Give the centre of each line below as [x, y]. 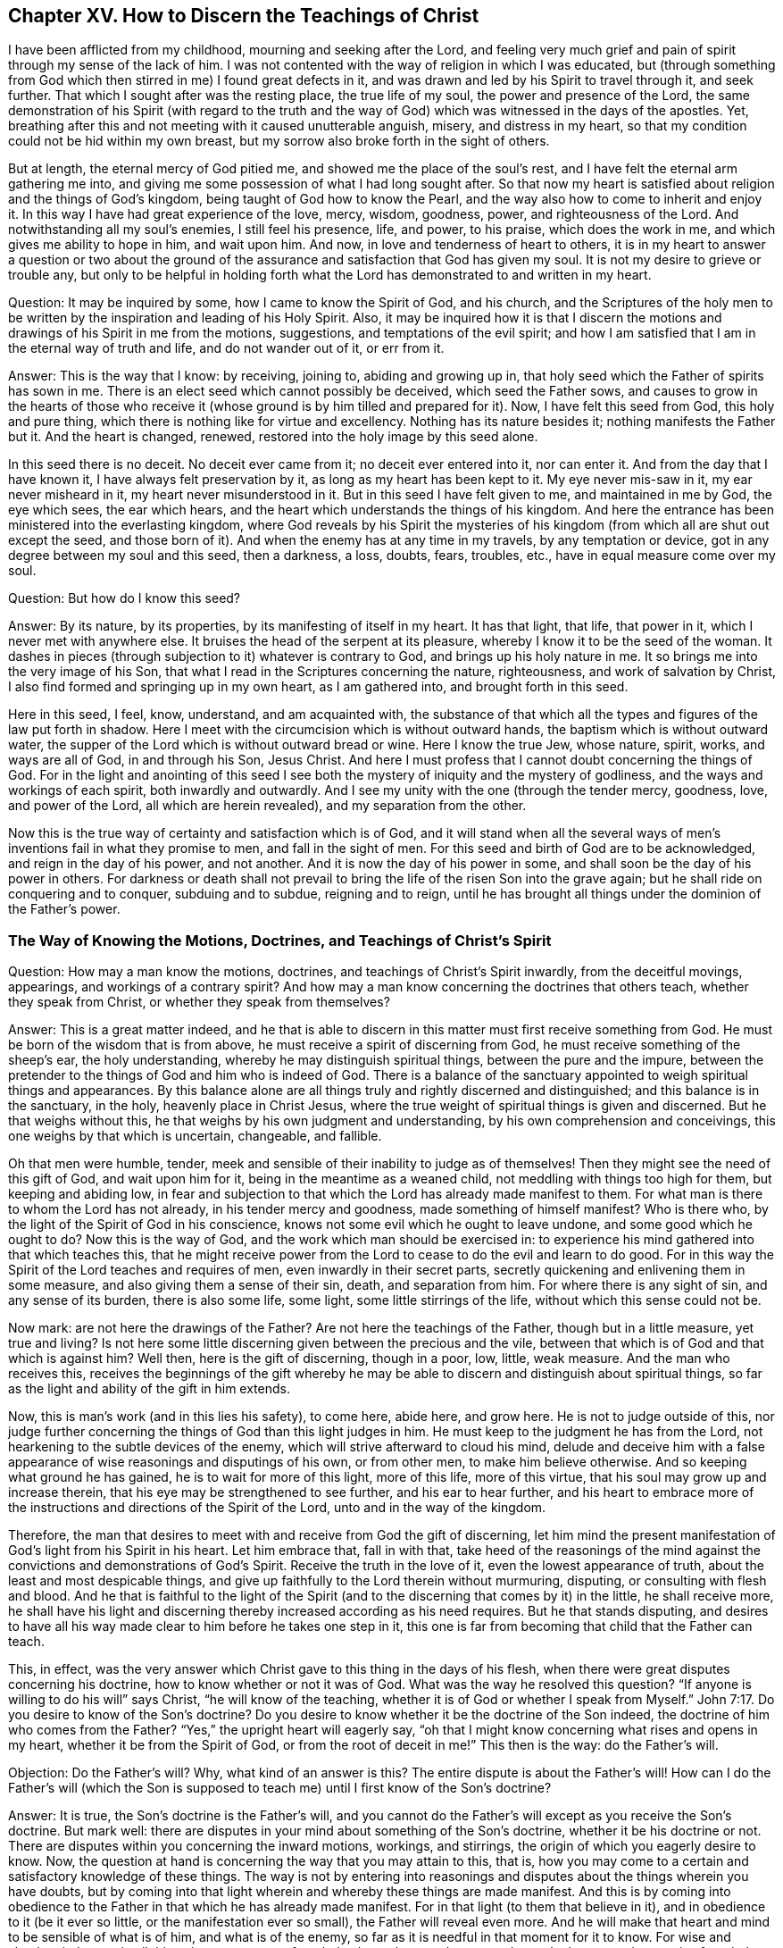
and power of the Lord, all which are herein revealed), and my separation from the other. [267, 806]
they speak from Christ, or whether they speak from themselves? [199, 1002]
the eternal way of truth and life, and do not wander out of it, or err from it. [226, 348]
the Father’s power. [64, 909]
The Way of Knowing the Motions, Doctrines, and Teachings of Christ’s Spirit [280, 940]
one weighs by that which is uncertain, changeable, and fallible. [195, 1136]
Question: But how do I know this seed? [125, 598]
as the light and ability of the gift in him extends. [149, 1389]
